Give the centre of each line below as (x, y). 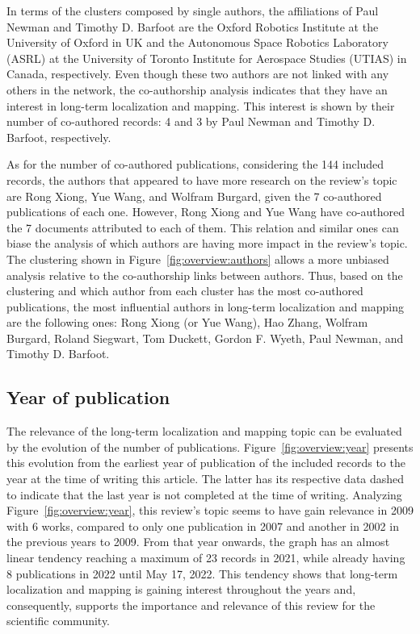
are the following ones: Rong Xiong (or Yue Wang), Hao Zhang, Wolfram (187, 322)
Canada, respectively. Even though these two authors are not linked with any (198, 74)
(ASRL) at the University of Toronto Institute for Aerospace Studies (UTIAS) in (207, 58)
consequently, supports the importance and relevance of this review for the (191, 605)
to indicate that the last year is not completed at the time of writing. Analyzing (204, 494)
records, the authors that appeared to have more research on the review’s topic (202, 179)
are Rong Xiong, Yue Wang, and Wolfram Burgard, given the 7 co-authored (194, 196)
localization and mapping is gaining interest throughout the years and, (181, 589)
